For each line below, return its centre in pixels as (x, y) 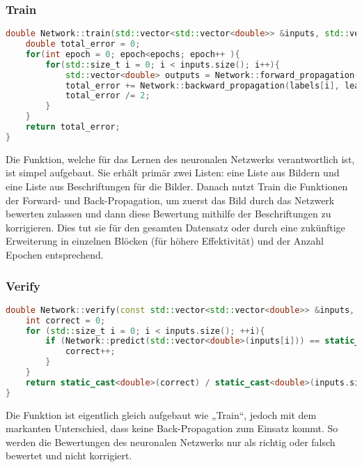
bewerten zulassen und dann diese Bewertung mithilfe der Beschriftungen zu (168, 214)
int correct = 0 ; (65, 320)
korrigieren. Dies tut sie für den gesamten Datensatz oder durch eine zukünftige (175, 227)
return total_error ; (73, 127)
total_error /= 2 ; (108, 96)
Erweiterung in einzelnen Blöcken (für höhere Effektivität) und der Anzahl (165, 241)
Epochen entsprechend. (55, 254)
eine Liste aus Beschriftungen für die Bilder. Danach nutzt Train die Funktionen (177, 186)
